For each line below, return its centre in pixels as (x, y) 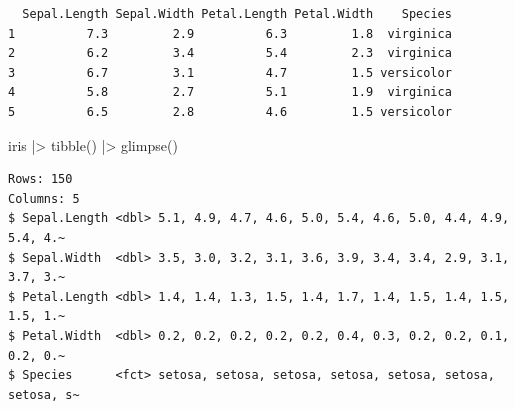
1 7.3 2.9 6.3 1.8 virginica (230, 33)
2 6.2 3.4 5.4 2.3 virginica (230, 53)
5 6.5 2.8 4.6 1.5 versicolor (230, 111)
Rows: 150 (40, 179)
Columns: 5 (44, 198)
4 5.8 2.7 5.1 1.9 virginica (230, 92)
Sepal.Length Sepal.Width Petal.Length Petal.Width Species (237, 14)
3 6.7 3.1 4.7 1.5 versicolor (230, 72)
